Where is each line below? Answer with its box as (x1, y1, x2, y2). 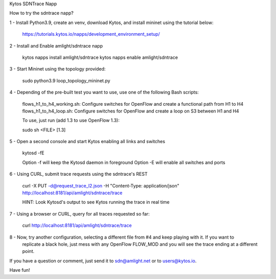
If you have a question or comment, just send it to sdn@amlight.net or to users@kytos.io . (9, 258, 197, 264)
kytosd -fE (22, 150, 44, 156)
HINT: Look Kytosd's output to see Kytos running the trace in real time (22, 199, 170, 205)
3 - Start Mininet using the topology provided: (9, 66, 106, 72)
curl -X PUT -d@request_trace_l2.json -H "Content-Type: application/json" (22, 182, 180, 189)
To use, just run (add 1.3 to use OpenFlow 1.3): (22, 118, 120, 124)
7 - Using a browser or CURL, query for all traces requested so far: (9, 211, 150, 217)
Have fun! (9, 267, 30, 273)
